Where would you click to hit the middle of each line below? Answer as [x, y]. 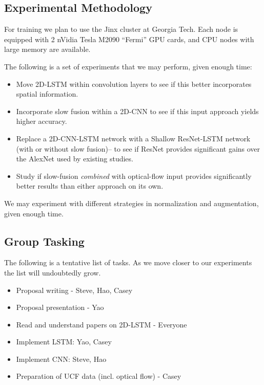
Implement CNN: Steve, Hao [61, 359]
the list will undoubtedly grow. [53, 272]
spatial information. [47, 94]
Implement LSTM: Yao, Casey [64, 342]
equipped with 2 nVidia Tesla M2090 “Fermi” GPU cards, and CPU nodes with [129, 39]
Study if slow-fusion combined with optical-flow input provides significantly [134, 176]
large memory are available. [47, 49]
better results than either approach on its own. [90, 186]
